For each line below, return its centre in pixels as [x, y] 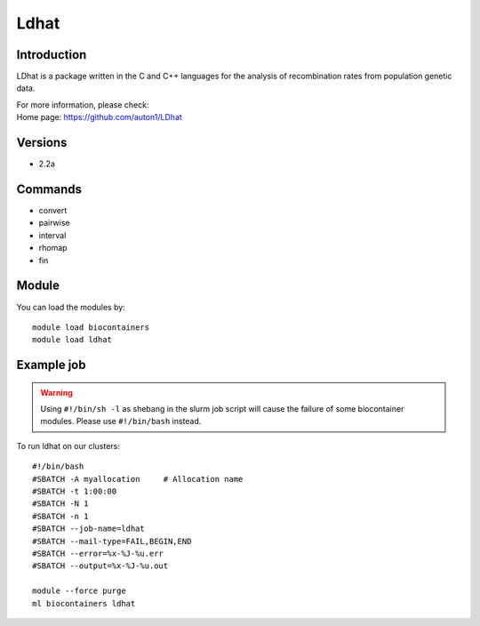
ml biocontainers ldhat [84, 603]
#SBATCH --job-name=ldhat [89, 529]
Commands [49, 189]
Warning [56, 392]
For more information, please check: [83, 104]
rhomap [53, 248]
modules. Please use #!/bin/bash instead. [121, 421]
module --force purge [79, 591]
